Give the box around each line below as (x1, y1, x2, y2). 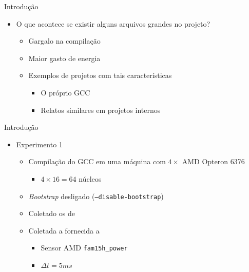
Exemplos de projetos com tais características (28, 70, 172, 81)
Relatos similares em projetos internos (41, 104, 161, 115)
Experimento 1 (16, 139, 63, 149)
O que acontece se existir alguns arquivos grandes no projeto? (16, 18, 210, 29)
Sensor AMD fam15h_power (41, 242, 128, 253)
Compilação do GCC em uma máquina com (28, 156, 166, 167)
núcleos (79, 173, 102, 184)
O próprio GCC (41, 87, 90, 98)
